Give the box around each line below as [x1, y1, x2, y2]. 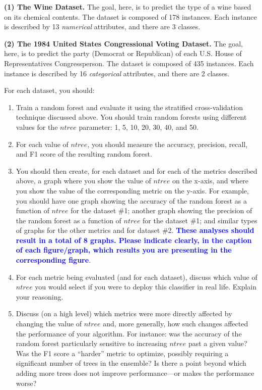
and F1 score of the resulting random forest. [16, 149, 152, 159]
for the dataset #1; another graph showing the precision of [71, 205, 252, 216]
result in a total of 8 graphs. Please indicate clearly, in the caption [16, 234, 252, 245]
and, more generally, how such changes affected [103, 318, 248, 329]
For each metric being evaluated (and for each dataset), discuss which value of [16, 271, 257, 282]
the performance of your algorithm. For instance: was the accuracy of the [16, 328, 242, 338]
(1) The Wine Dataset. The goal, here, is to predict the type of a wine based [4, 2, 251, 12]
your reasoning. [16, 291, 63, 302]
